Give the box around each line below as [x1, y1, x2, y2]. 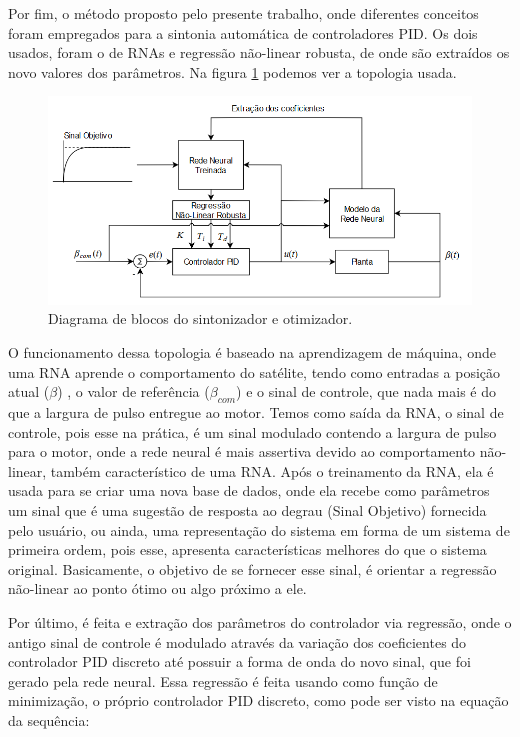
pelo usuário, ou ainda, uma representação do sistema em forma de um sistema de [8, 519, 510, 540]
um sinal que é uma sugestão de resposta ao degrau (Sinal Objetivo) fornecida [8, 499, 487, 520]
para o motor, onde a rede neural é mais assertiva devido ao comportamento [8, 441, 476, 462]
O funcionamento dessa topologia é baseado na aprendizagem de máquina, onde [8, 341, 496, 362]
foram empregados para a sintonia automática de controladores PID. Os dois [8, 22, 478, 43]
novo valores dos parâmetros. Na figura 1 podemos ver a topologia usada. [8, 61, 457, 82]
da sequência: [8, 709, 90, 730]
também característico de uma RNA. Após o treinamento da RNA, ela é [50, 460, 494, 481]
